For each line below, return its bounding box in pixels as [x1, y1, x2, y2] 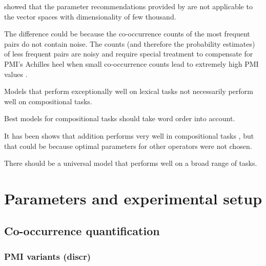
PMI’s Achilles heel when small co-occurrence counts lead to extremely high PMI [4, 58, 259, 69]
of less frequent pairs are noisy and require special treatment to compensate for [4, 48, 253, 59]
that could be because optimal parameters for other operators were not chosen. [4, 140, 252, 151]
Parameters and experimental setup [4, 187, 262, 208]
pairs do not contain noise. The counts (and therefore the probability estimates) [4, 38, 255, 49]
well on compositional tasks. [4, 96, 92, 106]
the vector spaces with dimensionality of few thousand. [4, 11, 176, 22]
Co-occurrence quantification [4, 223, 160, 239]
